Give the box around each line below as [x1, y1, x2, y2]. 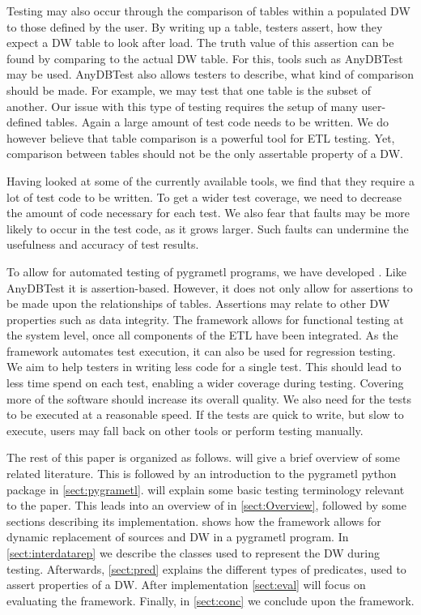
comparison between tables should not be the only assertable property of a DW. [6, 145, 403, 162]
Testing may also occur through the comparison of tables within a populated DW [6, 2, 410, 19]
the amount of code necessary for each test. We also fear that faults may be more [6, 204, 410, 221]
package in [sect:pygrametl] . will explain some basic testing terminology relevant [6, 480, 405, 498]
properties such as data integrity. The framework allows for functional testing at [6, 310, 404, 327]
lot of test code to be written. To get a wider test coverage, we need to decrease [6, 188, 402, 205]
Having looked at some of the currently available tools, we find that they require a [6, 172, 415, 189]
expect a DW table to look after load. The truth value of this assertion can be [6, 34, 394, 51]
